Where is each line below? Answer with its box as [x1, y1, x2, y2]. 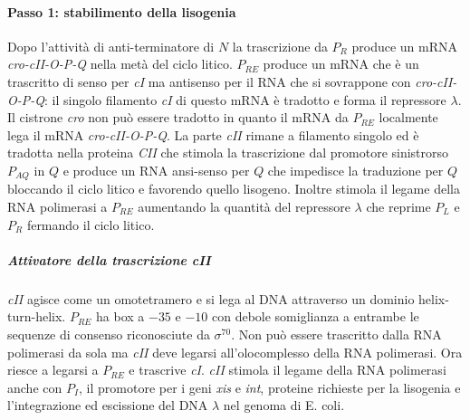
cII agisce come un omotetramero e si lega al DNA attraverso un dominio [7, 289, 415, 308]
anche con [7, 377, 62, 396]
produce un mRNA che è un [263, 54, 419, 73]
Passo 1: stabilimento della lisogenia [7, 2, 236, 21]
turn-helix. [7, 307, 66, 326]
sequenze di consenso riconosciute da [7, 324, 210, 343]
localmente [379, 108, 438, 127]
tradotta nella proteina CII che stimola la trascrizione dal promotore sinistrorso [7, 143, 449, 162]
